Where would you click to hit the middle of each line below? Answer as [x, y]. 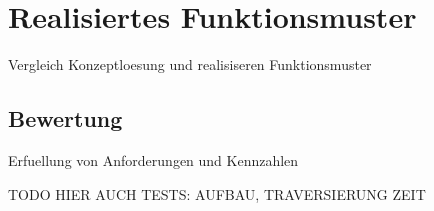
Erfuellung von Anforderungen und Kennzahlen [153, 159]
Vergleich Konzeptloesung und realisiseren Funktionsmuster [190, 64]
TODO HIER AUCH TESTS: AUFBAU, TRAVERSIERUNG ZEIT [217, 193]
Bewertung [65, 118]
